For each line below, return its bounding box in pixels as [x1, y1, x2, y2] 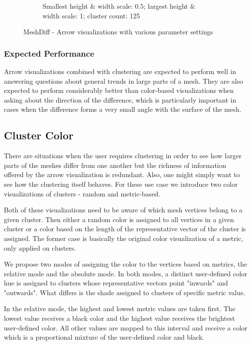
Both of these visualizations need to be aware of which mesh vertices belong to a [4, 205, 243, 215]
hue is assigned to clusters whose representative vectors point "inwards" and [4, 278, 228, 288]
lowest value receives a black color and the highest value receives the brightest [4, 313, 235, 323]
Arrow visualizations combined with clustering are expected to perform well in [4, 66, 236, 76]
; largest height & [144, 1, 196, 11]
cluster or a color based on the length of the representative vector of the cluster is [4, 224, 246, 234]
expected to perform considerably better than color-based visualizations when [4, 85, 234, 95]
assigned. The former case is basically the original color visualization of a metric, [4, 233, 243, 243]
